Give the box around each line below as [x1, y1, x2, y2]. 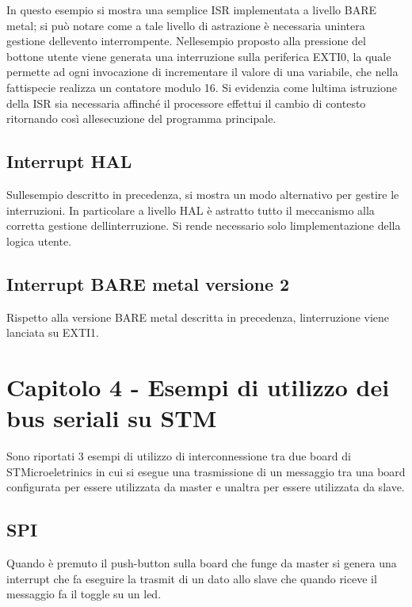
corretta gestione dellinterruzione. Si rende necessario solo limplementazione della [6, 217, 401, 234]
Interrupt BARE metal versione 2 [6, 271, 290, 296]
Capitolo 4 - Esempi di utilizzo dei [6, 370, 390, 403]
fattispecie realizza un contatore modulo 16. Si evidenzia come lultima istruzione [6, 78, 397, 95]
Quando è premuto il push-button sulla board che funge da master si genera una [6, 555, 397, 571]
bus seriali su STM [6, 402, 217, 434]
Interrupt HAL [6, 149, 132, 174]
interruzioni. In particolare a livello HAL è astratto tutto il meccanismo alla [6, 201, 375, 218]
